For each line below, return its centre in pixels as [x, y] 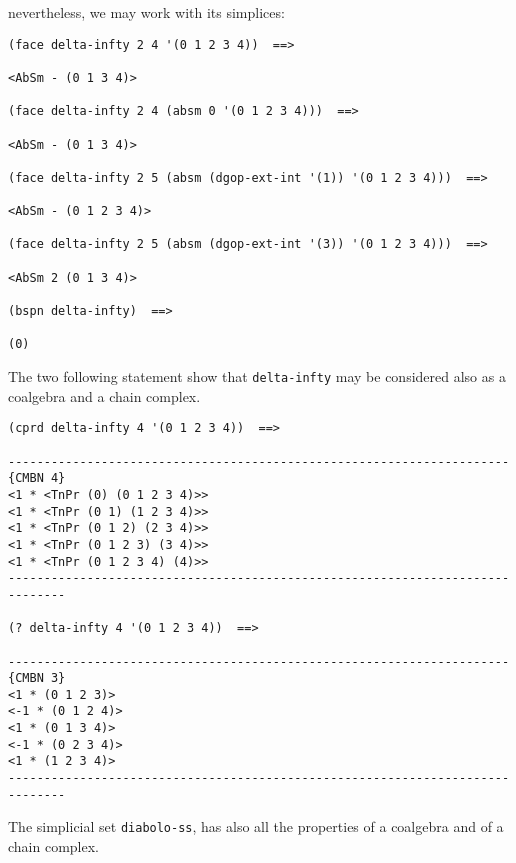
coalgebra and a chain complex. [104, 395]
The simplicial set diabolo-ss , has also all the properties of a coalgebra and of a [256, 826]
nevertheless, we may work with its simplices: [146, 12]
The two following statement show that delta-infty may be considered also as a [257, 376]
